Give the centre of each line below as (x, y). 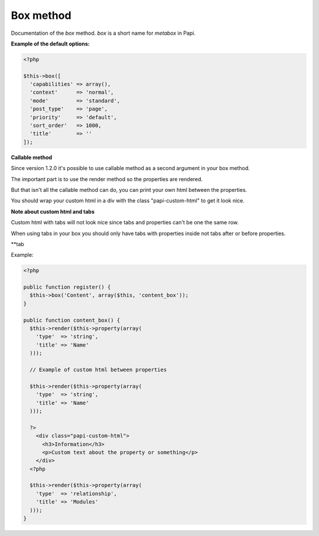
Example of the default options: (50, 44)
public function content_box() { (72, 320)
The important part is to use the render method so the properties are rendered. (107, 179)
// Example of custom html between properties (98, 370)
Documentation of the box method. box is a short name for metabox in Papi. (103, 33)
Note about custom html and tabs (53, 211)
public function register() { (67, 287)
